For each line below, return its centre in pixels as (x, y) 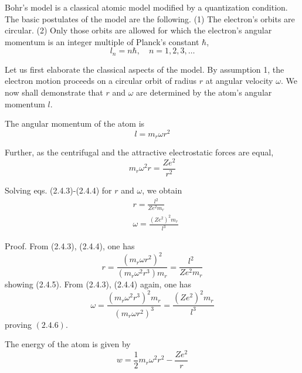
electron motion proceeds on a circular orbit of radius (101, 81)
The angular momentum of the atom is (75, 123)
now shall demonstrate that (54, 92)
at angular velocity (239, 81)
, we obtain (162, 190)
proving (18, 324)
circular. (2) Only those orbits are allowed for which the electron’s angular (138, 30)
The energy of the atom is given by (68, 344)
